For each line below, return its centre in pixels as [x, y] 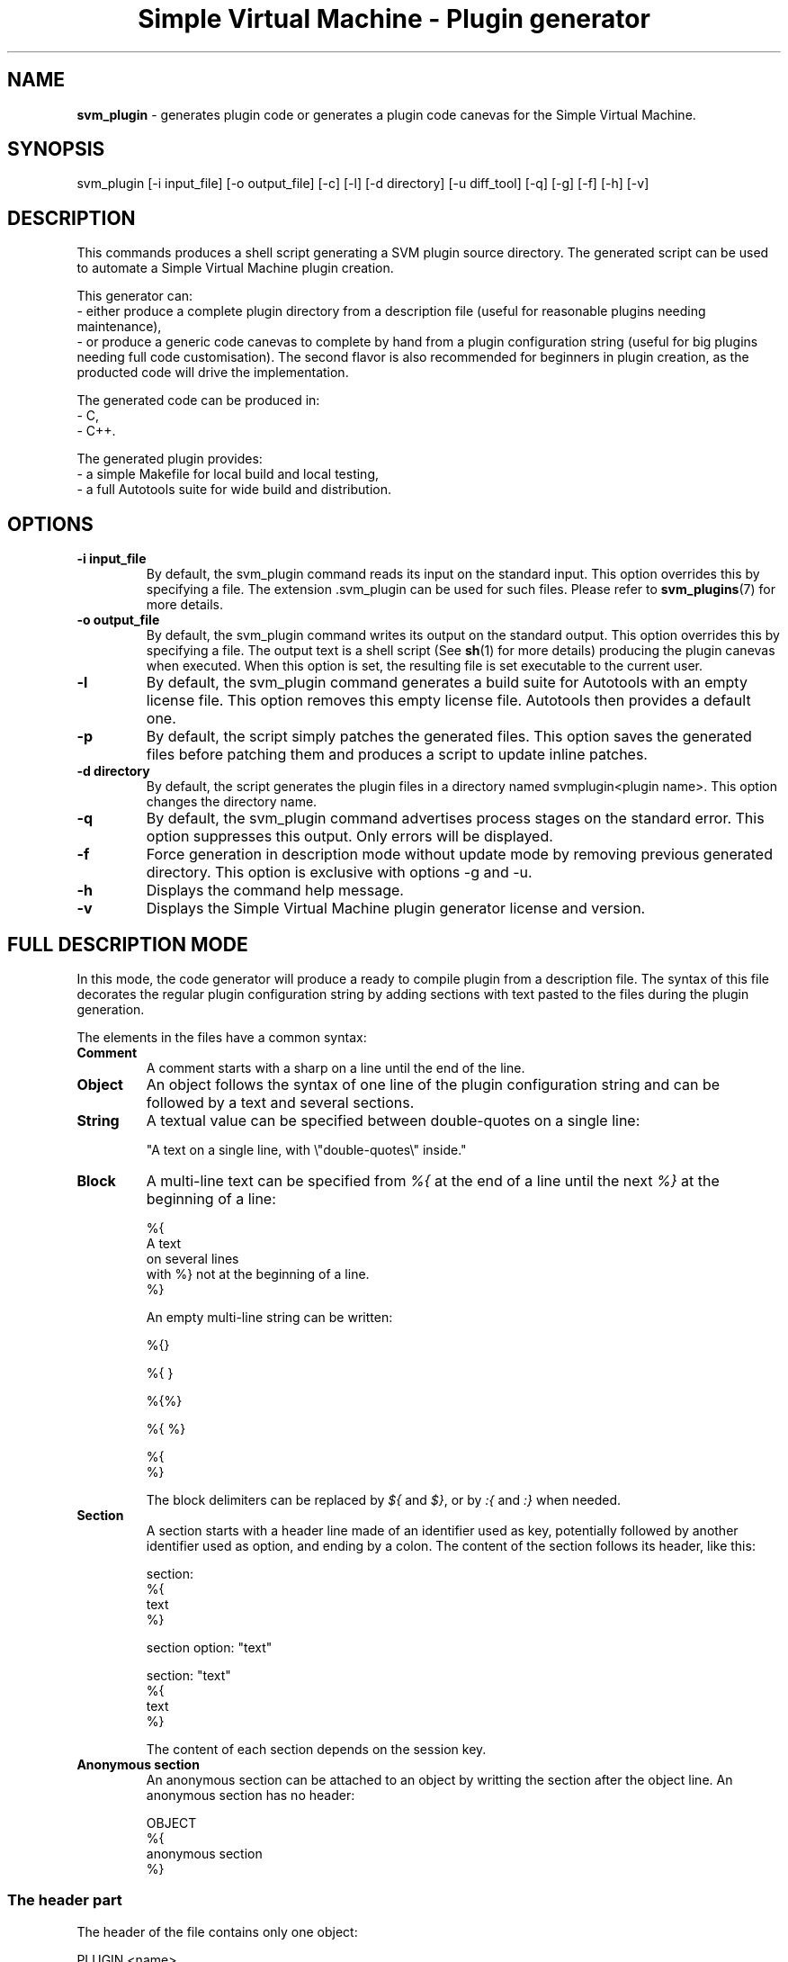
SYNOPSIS [56, 149]
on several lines [193, 1258]
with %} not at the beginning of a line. [258, 1273]
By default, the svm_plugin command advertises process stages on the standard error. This [455, 819]
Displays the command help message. [275, 891]
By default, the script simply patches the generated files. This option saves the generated [449, 737]
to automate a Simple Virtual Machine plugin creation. [235, 268]
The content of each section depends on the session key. [316, 1749]
